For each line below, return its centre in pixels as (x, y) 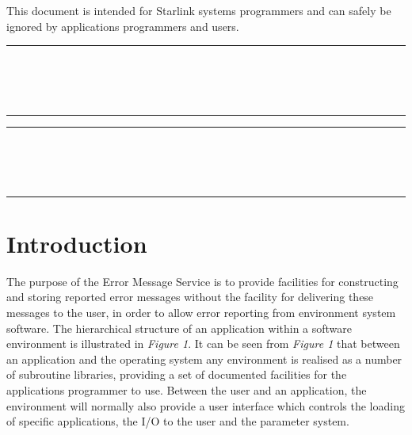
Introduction (77, 243)
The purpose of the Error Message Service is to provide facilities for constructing (202, 281)
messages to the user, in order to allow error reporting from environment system (201, 313)
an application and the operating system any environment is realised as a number (204, 359)
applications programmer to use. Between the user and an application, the (187, 390)
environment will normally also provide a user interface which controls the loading (206, 405)
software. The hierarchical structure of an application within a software (179, 328)
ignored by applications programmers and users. (123, 26)
